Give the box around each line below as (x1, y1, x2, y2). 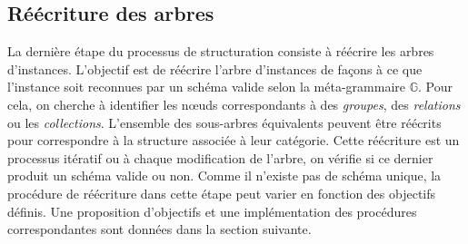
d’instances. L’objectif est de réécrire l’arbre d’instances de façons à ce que (7, 59, 423, 78)
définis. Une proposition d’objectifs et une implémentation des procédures (7, 201, 417, 220)
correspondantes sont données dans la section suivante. (7, 220, 312, 239)
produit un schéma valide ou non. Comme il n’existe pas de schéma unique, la (7, 166, 442, 185)
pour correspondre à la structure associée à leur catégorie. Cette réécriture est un (7, 131, 460, 150)
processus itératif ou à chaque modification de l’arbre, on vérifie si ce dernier (7, 148, 433, 167)
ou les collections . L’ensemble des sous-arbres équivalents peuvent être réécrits (7, 112, 442, 132)
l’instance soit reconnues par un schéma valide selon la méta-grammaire (7, 77, 405, 96)
